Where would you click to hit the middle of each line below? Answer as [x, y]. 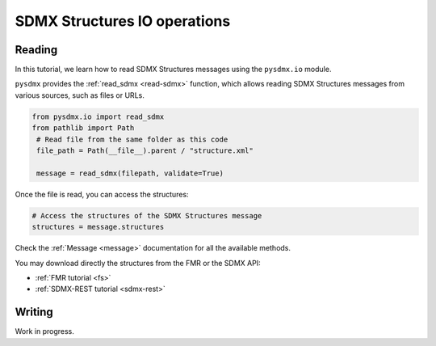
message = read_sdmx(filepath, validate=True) [130, 173]
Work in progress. [44, 331]
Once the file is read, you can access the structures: [102, 194]
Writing [34, 312]
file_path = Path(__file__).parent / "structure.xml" [145, 151]
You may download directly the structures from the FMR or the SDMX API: [138, 263]
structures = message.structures [98, 227]
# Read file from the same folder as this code [132, 139]
